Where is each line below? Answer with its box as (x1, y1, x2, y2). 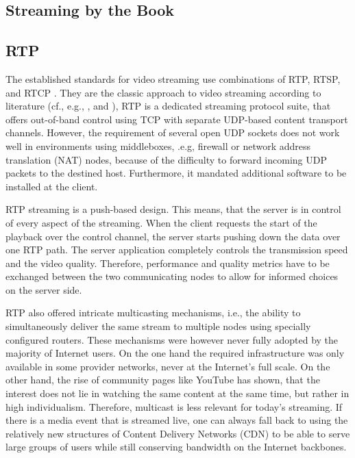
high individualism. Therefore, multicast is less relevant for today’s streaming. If (5, 399, 343, 414)
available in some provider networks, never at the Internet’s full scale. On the (5, 359, 330, 373)
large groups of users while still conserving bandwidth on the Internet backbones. (5, 440, 347, 454)
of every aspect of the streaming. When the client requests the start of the (5, 215, 317, 229)
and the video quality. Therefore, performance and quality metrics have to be (5, 255, 330, 270)
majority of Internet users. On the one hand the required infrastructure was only (5, 346, 345, 360)
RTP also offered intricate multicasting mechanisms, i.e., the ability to (5, 305, 301, 320)
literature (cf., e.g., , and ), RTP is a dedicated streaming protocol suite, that (5, 99, 331, 113)
